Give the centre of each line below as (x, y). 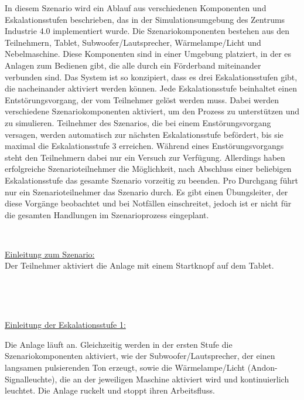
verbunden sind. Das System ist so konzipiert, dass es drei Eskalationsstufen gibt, (151, 77)
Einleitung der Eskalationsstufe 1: (65, 325)
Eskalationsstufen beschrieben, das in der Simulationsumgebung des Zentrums (145, 19)
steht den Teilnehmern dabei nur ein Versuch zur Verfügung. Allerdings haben (145, 157)
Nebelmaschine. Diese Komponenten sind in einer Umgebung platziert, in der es (148, 54)
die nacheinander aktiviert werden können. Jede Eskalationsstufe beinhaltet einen (151, 88)
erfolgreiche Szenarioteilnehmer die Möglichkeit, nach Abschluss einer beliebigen (148, 169)
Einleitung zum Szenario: (50, 254)
